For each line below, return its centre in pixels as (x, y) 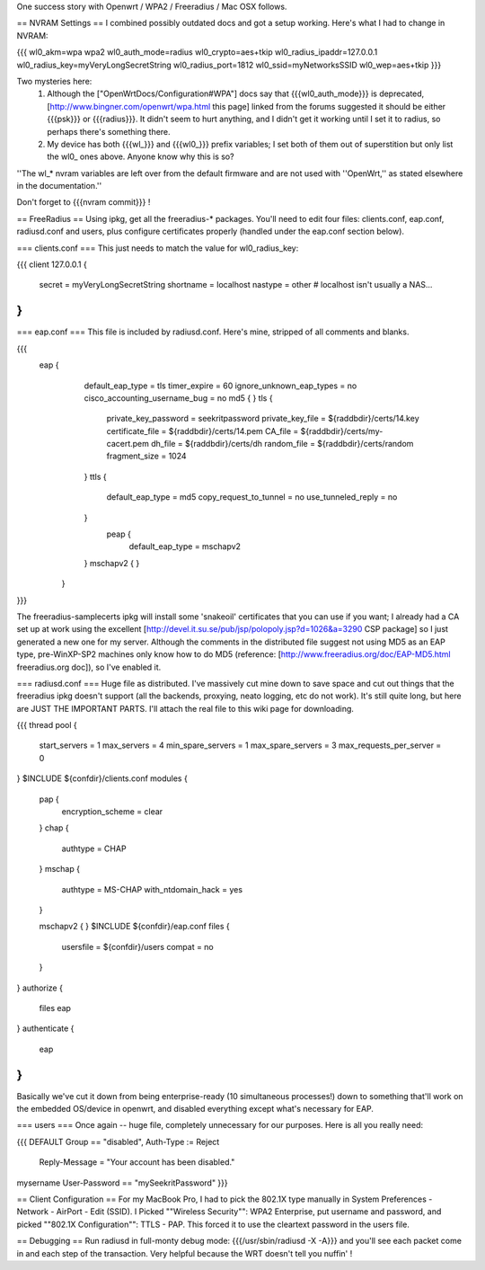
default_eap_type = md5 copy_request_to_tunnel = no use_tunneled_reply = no (252, 497)
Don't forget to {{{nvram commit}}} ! (84, 202)
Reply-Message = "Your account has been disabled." (137, 1162)
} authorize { (40, 988)
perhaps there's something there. (109, 131)
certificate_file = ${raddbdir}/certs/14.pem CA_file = (203, 431)
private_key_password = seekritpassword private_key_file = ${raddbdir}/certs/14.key (263, 419)
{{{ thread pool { (47, 725)
